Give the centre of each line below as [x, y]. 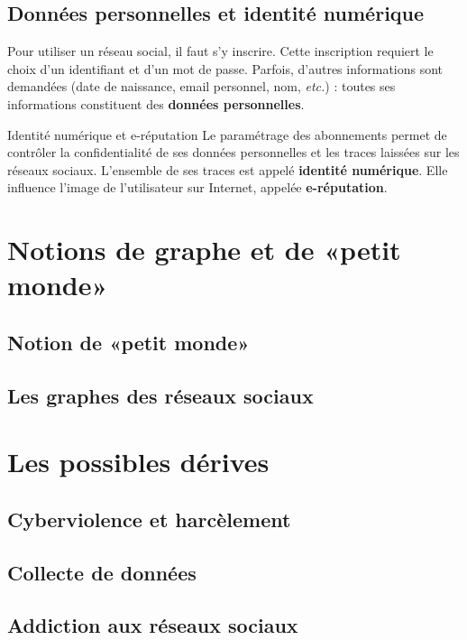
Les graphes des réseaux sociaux [160, 395]
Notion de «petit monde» [128, 342]
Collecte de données [102, 572]
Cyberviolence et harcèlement [149, 519]
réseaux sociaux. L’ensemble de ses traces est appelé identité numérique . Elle [228, 169]
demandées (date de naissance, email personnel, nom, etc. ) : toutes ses [201, 86]
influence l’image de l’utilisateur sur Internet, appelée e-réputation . [197, 187]
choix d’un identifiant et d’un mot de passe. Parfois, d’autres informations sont [225, 68]
